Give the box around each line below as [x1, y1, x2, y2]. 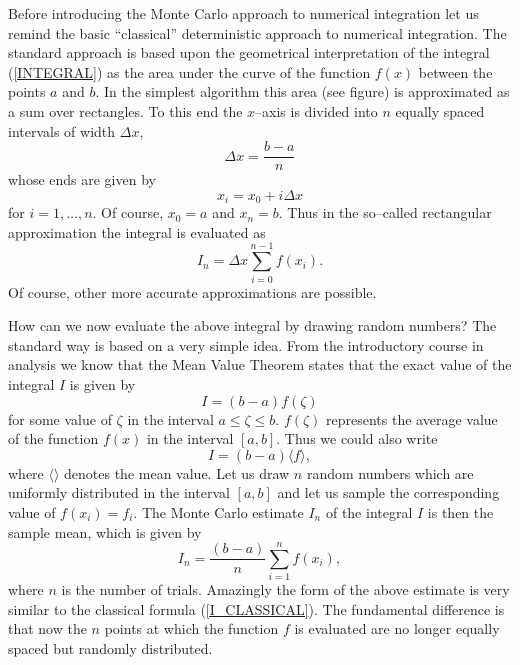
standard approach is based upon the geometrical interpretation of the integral [8, 42, 490, 63]
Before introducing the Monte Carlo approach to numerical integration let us [8, 3, 479, 23]
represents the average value [326, 408, 498, 429]
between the [418, 61, 493, 82]
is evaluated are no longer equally [294, 618, 500, 639]
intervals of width [8, 120, 116, 141]
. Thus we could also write [276, 428, 438, 449]
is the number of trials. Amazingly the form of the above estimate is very [61, 579, 510, 600]
